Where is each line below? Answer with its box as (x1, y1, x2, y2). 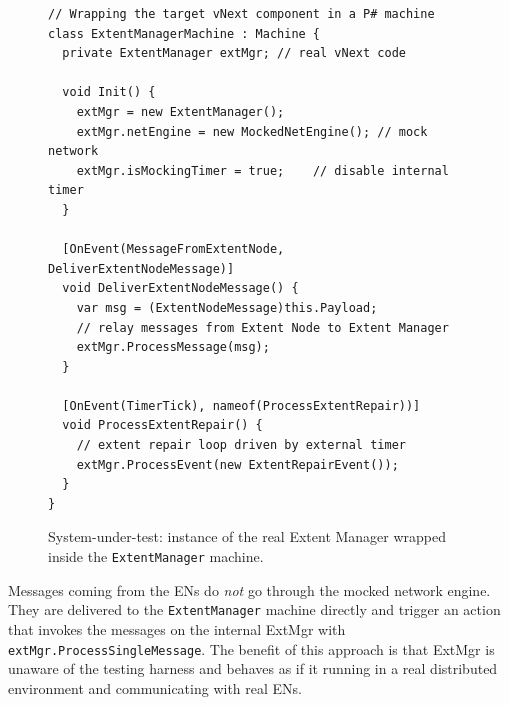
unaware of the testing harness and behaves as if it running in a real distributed (8, 658, 498, 679)
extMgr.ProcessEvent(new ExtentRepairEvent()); (76, 457, 399, 472)
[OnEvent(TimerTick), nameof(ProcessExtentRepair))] (62, 398, 421, 413)
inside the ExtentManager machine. (48, 546, 264, 567)
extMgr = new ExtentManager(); (76, 104, 285, 119)
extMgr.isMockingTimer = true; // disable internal (76, 163, 449, 178)
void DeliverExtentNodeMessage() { (62, 281, 299, 296)
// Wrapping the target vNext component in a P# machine (48, 7, 435, 21)
